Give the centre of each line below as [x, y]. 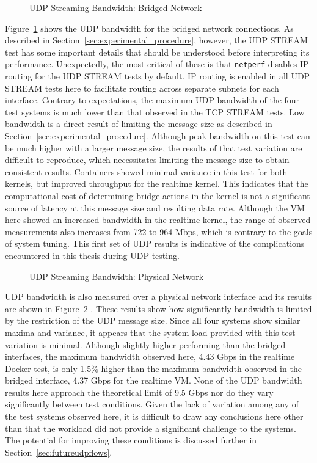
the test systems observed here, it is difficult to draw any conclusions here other [154, 416]
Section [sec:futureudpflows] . [59, 452]
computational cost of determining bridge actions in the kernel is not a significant [158, 195]
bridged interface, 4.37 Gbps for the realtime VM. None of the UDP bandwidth [154, 380]
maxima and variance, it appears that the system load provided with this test [150, 332]
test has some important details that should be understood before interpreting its [157, 52]
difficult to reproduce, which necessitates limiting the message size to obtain [147, 160]
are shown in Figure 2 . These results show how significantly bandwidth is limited [158, 308]
